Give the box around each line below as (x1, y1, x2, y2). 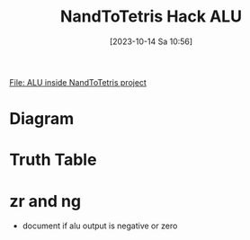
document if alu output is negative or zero (22, 220, 178, 231)
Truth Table (9, 150, 97, 170)
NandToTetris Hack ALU (59, 6, 243, 27)
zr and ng (9, 191, 82, 211)
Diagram (9, 109, 75, 129)
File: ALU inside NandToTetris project (9, 76, 147, 87)
